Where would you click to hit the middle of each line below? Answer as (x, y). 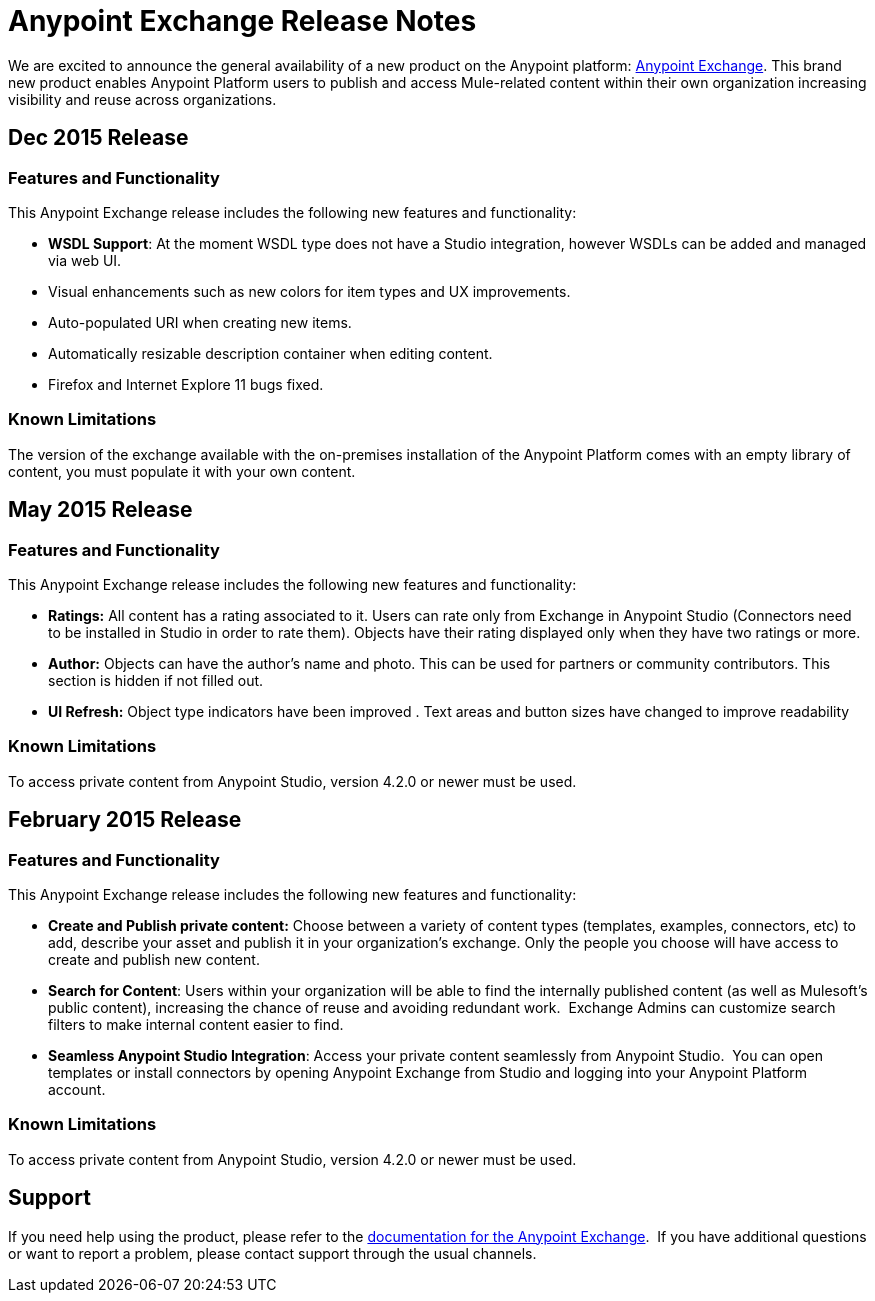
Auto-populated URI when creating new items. (200, 322)
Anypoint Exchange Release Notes (242, 21)
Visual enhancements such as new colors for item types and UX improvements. (309, 291)
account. (77, 1089)
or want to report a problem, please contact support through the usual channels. (272, 1253)
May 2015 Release (100, 510)
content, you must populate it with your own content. (182, 471)
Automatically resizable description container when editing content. (270, 353)
